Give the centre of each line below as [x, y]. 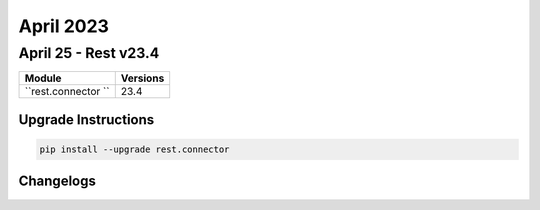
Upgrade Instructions [86, 119]
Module [43, 78]
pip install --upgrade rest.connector [134, 149]
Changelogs [57, 181]
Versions [142, 78]
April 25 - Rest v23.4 [89, 53]
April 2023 [64, 26]
